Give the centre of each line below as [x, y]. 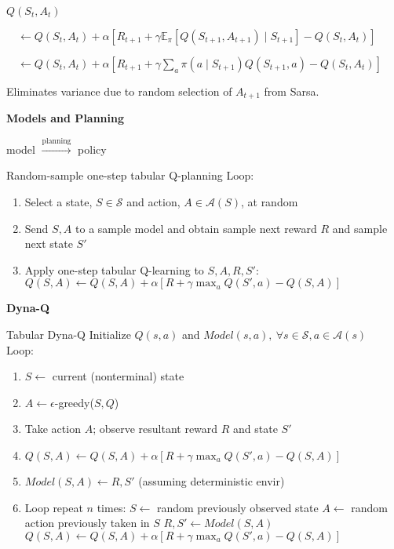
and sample [360, 228]
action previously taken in [87, 523]
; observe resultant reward [155, 429]
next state [49, 244]
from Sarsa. [292, 91]
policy [92, 149]
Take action [53, 429]
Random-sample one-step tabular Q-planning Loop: [130, 175]
